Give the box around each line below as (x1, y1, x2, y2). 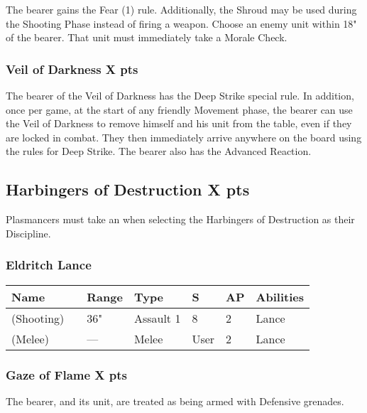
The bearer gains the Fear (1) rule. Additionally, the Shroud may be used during (6, 2, 357, 16)
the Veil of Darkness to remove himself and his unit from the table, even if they (6, 116, 352, 131)
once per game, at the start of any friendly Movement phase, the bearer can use (6, 102, 353, 117)
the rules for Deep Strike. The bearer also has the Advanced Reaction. (6, 144, 312, 159)
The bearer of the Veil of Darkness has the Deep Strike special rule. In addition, (6, 88, 354, 102)
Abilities (256, 288, 304, 305)
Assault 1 (133, 309, 181, 326)
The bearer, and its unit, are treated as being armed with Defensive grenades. (6, 393, 344, 408)
